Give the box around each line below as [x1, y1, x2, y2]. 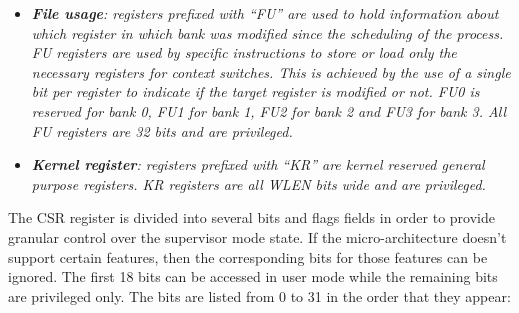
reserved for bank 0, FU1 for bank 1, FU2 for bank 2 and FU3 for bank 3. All [31, 100, 507, 121]
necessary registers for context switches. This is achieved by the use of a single [31, 61, 511, 82]
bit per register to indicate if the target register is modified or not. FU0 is [31, 81, 480, 102]
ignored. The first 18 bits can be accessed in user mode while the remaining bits [8, 266, 498, 287]
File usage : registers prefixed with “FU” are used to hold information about [31, 3, 499, 23]
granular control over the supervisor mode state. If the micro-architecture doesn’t [8, 226, 507, 247]
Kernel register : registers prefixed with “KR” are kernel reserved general [31, 154, 485, 175]
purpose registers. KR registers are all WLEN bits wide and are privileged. [31, 173, 486, 194]
